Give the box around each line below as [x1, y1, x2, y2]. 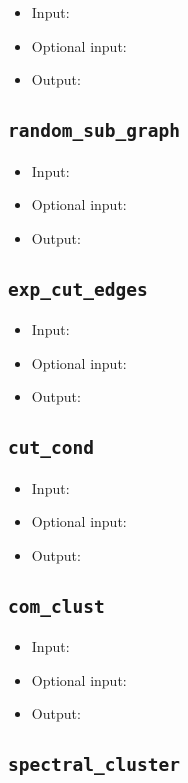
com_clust [8, 595, 105, 617]
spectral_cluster [8, 754, 180, 776]
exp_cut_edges [8, 278, 148, 300]
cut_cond [8, 437, 94, 459]
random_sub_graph [8, 120, 180, 142]
